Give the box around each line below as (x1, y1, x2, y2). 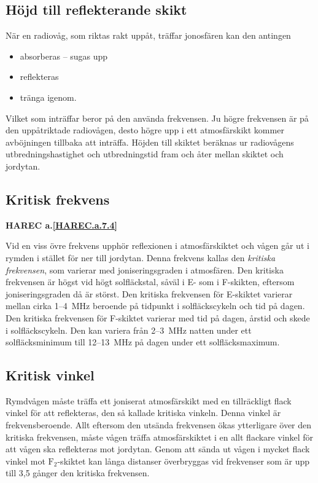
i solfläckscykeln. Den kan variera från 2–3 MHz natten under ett (6, 323, 252, 336)
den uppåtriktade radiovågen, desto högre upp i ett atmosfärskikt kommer (6, 124, 284, 136)
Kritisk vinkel (6, 366, 95, 385)
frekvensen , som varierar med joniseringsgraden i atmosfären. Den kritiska (6, 263, 284, 276)
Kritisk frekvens (6, 189, 110, 208)
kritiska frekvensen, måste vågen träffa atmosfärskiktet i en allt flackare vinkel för (6, 430, 314, 443)
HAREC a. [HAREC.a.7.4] (6, 218, 118, 231)
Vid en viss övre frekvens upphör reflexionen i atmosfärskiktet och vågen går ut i (6, 239, 309, 252)
